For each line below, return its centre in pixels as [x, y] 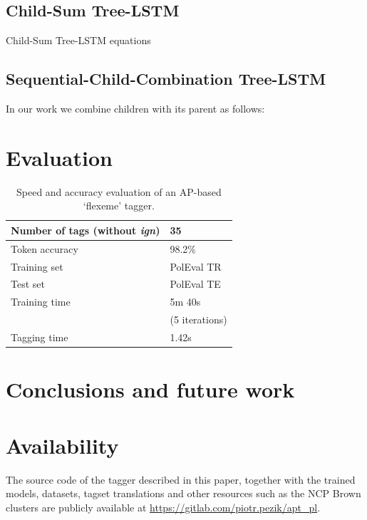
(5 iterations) [198, 319]
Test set [28, 284]
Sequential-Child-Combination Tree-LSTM [166, 79]
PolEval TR [196, 266]
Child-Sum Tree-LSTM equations [78, 40]
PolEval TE [195, 284]
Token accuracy [45, 248]
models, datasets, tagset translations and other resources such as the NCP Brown [183, 493]
